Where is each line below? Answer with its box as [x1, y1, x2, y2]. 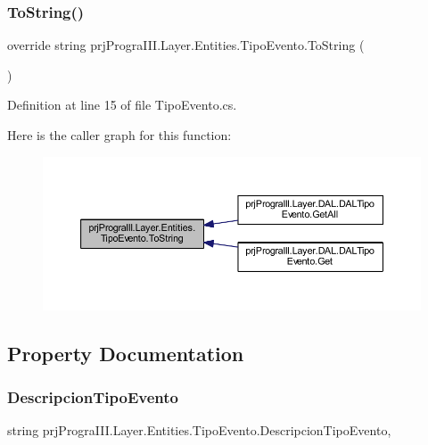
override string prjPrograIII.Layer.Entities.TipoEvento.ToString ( [7, 36, 365, 54]
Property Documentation [7, 339, 244, 367]
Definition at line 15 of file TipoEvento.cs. [7, 95, 237, 114]
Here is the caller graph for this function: [7, 126, 232, 144]
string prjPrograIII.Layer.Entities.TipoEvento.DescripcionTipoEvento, [7, 421, 391, 440]
